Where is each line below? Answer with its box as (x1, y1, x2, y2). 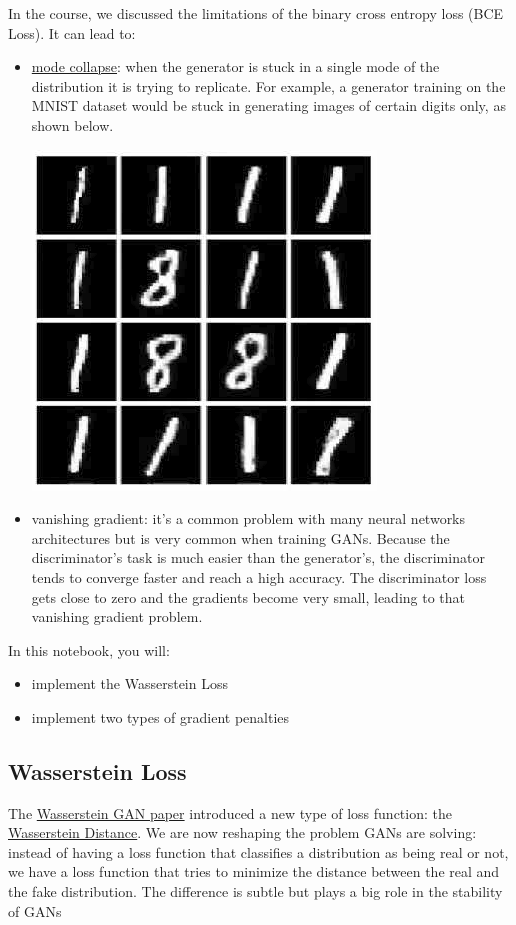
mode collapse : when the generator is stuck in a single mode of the (31, 56, 440, 77)
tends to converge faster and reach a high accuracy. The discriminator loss (31, 566, 487, 587)
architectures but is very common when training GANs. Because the (31, 527, 450, 548)
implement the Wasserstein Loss (31, 673, 228, 694)
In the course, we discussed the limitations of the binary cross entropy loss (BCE (8, 3, 504, 23)
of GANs (8, 900, 62, 921)
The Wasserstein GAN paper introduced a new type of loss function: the (8, 802, 452, 823)
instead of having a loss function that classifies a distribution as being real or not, (8, 841, 509, 862)
